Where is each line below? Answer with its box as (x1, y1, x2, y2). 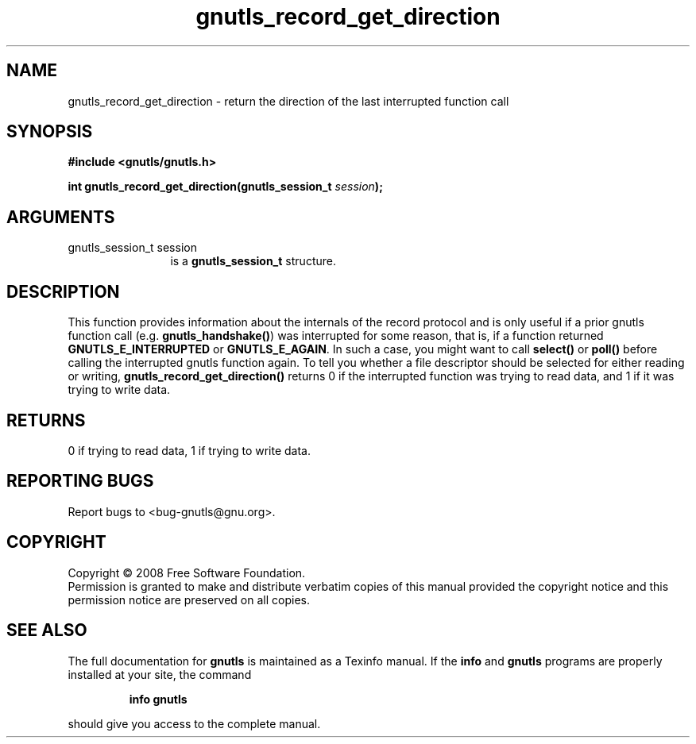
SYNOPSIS (6, 121, 93, 142)
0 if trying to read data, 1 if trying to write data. (68, 443, 311, 457)
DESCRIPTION (6, 281, 120, 302)
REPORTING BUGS (6, 471, 154, 492)
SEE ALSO (6, 620, 87, 641)
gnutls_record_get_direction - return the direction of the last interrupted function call (68, 94, 509, 108)
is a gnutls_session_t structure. (170, 254, 336, 268)
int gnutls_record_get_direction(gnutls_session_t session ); (68, 179, 383, 194)
